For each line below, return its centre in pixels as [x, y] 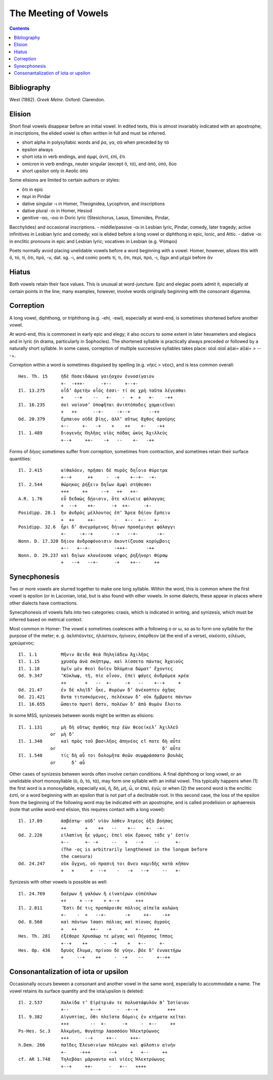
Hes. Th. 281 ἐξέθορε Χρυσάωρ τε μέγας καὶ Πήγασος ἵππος [96, 936]
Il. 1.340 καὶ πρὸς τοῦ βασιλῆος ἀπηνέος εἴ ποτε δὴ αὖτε [100, 741]
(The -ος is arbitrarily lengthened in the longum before [134, 849]
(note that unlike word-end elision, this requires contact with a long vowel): [87, 809]
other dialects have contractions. [43, 603]
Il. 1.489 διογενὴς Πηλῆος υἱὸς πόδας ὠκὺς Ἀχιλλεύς [93, 433]
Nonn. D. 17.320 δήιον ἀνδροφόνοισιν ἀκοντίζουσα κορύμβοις [94, 541]
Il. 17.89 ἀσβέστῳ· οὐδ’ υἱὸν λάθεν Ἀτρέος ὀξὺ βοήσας [96, 821]
